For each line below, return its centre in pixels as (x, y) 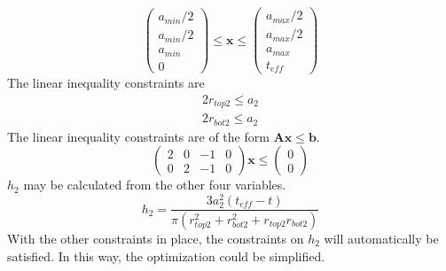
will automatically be (381, 238)
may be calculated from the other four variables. (155, 185)
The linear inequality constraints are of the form (138, 136)
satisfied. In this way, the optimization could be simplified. (166, 256)
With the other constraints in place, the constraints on (156, 238)
